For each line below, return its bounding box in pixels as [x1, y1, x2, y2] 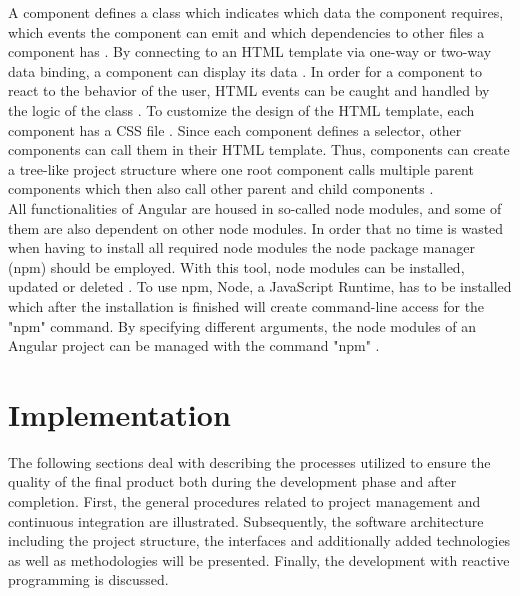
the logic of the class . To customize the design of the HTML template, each [8, 99, 475, 120]
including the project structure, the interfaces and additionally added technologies [8, 530, 511, 551]
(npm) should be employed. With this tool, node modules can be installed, [8, 256, 465, 277]
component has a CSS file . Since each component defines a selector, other [8, 119, 462, 140]
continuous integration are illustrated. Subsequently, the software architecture [8, 510, 484, 531]
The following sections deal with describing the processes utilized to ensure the [8, 451, 491, 472]
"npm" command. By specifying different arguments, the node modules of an [8, 315, 476, 336]
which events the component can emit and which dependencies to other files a [8, 21, 485, 42]
